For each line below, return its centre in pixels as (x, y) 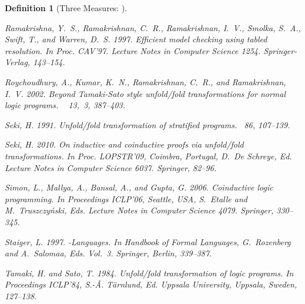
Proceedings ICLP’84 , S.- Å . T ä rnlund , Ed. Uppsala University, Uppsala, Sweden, (151, 284)
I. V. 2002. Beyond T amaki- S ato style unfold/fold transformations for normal (145, 93)
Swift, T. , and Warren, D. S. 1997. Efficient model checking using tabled (136, 39)
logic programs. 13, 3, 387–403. (65, 105)
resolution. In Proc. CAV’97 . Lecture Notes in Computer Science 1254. (133, 50)
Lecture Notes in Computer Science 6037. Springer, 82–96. (111, 167)
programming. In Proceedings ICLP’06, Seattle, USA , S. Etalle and (126, 198)
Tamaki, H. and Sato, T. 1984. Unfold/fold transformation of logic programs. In (149, 273)
